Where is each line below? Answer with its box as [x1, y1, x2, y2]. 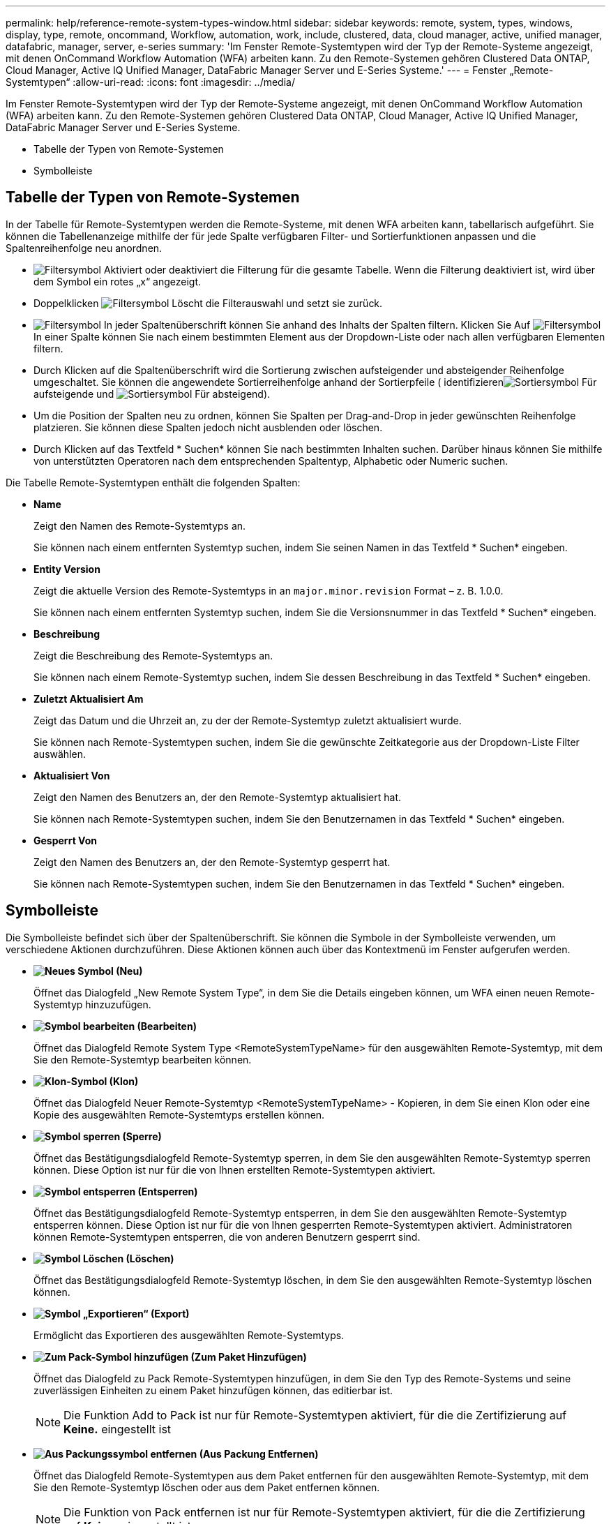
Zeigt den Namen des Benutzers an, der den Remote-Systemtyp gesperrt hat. [33, 856, 391, 868]
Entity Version [33, 562, 100, 575]
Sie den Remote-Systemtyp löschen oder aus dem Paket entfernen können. [33, 1481, 380, 1493]
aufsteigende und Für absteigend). [33, 387, 271, 400]
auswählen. [33, 747, 86, 760]
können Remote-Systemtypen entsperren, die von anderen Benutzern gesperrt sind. [33, 1230, 421, 1243]
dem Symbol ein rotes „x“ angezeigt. [33, 275, 202, 287]
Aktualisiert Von [33, 769, 110, 782]
